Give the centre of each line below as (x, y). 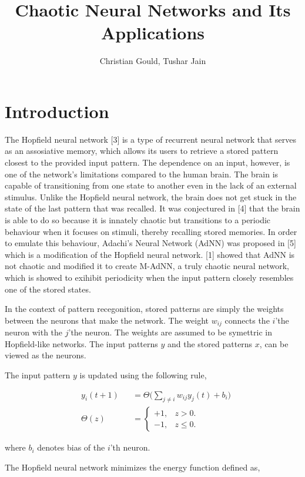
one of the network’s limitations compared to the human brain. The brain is (142, 174)
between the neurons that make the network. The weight (107, 320)
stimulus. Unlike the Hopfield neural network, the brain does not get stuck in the (151, 196)
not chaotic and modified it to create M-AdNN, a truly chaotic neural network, (147, 266)
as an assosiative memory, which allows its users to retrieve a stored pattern (142, 151)
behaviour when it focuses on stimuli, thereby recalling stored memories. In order (151, 231)
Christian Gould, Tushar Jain (153, 61)
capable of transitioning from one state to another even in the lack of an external (151, 185)
